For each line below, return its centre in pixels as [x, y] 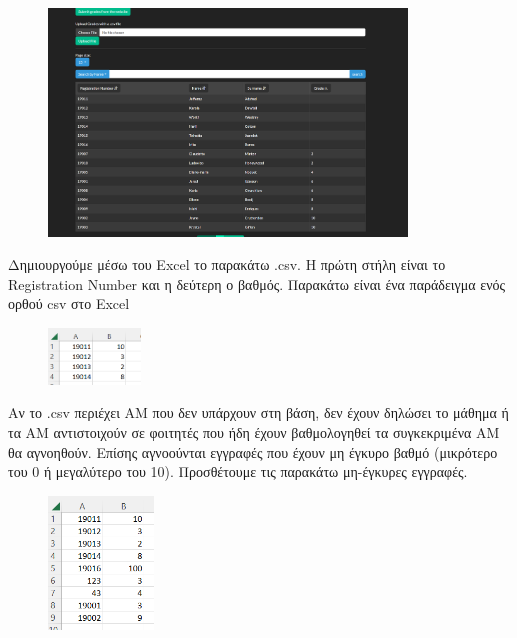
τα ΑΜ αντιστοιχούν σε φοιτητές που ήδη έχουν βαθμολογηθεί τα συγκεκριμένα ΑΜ [254, 432]
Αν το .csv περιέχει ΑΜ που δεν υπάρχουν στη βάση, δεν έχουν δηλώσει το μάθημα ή [258, 412]
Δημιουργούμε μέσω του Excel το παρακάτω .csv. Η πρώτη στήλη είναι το [227, 264]
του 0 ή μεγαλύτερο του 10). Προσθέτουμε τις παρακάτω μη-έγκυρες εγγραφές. [238, 471]
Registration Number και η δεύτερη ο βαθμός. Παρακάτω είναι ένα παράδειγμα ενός [257, 283]
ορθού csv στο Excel [69, 303]
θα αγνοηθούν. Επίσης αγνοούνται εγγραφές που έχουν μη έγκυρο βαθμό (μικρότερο [253, 451]
